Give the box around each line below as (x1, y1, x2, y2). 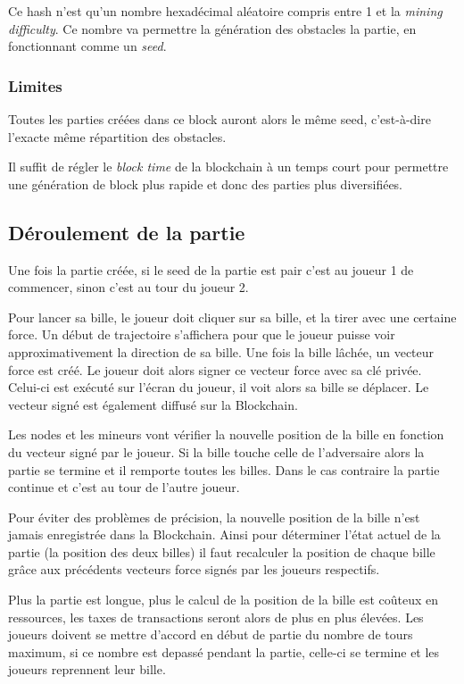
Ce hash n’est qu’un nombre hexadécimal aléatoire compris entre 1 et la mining (8, 2, 443, 20)
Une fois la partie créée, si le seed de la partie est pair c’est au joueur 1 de (8, 260, 414, 279)
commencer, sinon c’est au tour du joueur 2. (8, 278, 249, 296)
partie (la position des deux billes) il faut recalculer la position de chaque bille (8, 542, 435, 561)
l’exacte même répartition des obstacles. (8, 127, 227, 146)
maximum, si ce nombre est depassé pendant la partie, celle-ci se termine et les (8, 642, 440, 661)
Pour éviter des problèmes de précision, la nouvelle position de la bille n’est (8, 507, 420, 526)
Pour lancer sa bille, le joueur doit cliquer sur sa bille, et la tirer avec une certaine (8, 307, 457, 326)
